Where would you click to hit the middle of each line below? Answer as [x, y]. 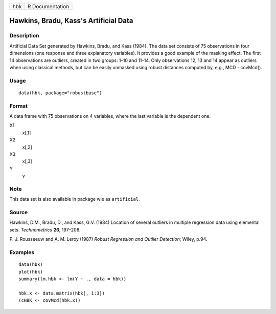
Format [19, 106]
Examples [22, 252]
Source [19, 213]
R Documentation [48, 6]
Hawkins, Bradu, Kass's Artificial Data [71, 21]
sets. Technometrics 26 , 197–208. [45, 229]
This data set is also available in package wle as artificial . [75, 199]
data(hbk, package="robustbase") [60, 93]
